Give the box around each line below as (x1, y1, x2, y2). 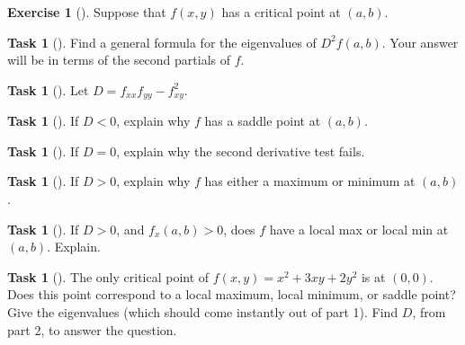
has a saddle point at (204, 111, 321, 130)
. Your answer (381, 32, 459, 51)
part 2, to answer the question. (7, 320, 177, 339)
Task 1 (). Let (7, 80, 89, 99)
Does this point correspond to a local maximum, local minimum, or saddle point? (7, 285, 456, 304)
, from (412, 302, 446, 321)
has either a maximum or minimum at (204, 172, 416, 190)
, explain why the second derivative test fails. (116, 141, 365, 160)
